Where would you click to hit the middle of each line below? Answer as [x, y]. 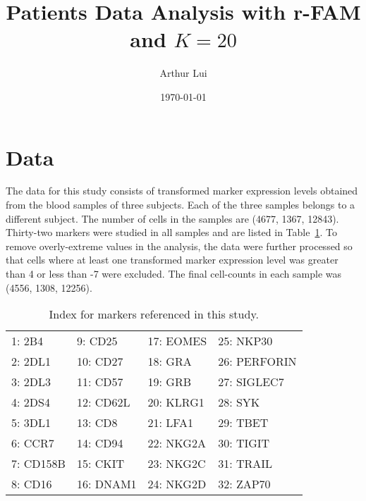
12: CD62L [103, 402]
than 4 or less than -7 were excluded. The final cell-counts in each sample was [173, 273]
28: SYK [239, 402]
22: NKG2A [177, 443]
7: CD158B [38, 464]
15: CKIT [100, 464]
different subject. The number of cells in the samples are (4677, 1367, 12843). [172, 218]
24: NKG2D [177, 484]
